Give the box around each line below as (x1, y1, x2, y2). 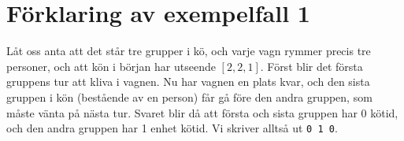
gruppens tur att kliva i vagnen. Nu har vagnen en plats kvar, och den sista (6, 73, 370, 90)
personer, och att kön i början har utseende (6, 58, 216, 74)
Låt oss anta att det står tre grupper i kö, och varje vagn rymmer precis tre (6, 43, 371, 59)
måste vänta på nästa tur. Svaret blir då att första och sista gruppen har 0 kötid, (6, 104, 398, 121)
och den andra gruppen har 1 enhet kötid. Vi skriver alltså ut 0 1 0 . (6, 120, 338, 136)
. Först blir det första (260, 58, 363, 74)
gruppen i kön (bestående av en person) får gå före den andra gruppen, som (6, 88, 372, 105)
